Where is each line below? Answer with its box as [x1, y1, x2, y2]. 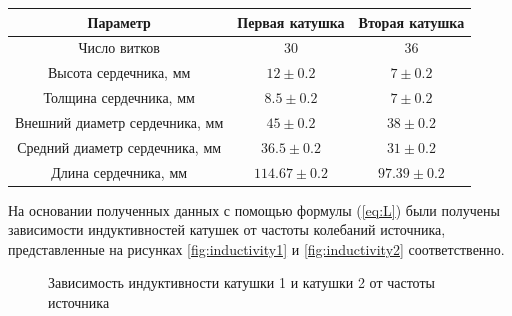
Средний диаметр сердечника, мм [17, 136, 222, 157]
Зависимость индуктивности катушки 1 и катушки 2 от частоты [48, 272, 435, 293]
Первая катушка [237, 11, 345, 32]
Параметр [87, 11, 151, 32]
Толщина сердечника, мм [43, 87, 195, 108]
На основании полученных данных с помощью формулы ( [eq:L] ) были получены [8, 199, 500, 220]
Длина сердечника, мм [51, 161, 188, 182]
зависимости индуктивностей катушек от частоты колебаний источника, [8, 219, 446, 240]
